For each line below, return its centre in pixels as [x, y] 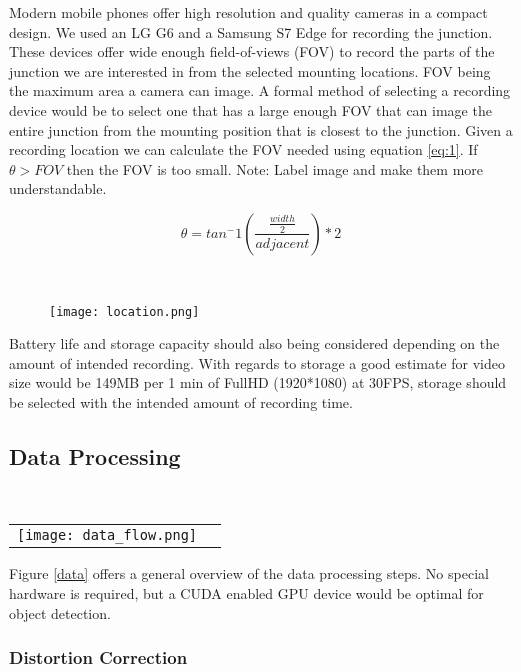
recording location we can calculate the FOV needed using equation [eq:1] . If [243, 149]
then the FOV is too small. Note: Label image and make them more [275, 168]
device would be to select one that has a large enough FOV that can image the [250, 109]
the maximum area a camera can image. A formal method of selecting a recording [260, 90]
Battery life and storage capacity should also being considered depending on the [254, 343]
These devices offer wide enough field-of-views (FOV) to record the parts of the [252, 51]
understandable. [58, 188]
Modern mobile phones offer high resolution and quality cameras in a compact [248, 12]
